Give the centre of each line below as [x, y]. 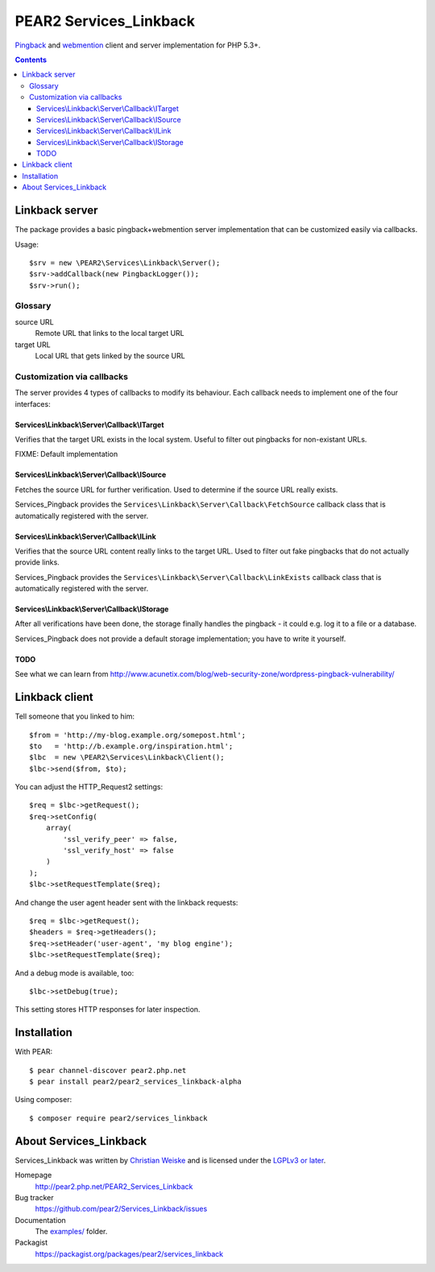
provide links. [37, 562]
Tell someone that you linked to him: [75, 716]
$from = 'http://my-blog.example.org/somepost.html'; [137, 735]
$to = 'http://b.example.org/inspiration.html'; [131, 746]
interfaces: [33, 404]
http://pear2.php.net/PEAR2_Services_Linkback [114, 1186]
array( [59, 828]
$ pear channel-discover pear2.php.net [108, 1070]
